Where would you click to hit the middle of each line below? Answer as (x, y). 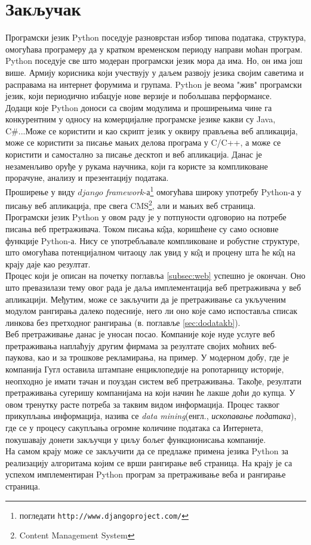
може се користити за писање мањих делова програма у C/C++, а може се (143, 142)
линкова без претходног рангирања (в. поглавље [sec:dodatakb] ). (123, 322)
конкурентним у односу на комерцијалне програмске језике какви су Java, (141, 119)
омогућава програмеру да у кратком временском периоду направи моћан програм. (154, 49)
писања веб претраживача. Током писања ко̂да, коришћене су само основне (142, 228)
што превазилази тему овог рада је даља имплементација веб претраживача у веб (153, 287)
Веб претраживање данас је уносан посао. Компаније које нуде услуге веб (140, 334)
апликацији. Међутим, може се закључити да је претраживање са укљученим (146, 299)
